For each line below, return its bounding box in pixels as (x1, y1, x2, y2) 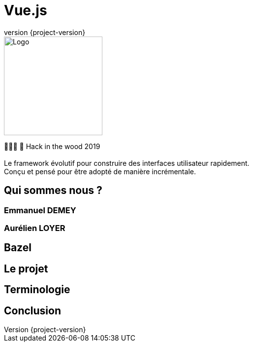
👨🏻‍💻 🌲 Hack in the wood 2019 (4, 142, 100, 151)
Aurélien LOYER (4, 223, 65, 233)
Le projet (4, 262, 48, 275)
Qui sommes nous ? (4, 184, 102, 197)
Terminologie (4, 283, 70, 296)
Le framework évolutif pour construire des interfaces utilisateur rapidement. (4, 158, 250, 167)
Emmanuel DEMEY (4, 205, 76, 215)
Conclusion (4, 304, 62, 317)
